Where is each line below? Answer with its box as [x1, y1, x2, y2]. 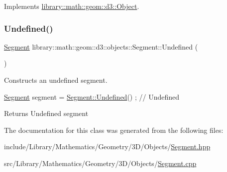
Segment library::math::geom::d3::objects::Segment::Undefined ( [4, 41, 198, 52]
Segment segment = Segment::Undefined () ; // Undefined [4, 91, 180, 102]
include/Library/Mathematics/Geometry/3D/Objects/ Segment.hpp [4, 141, 211, 152]
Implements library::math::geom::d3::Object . [4, 1, 139, 11]
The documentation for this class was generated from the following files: [4, 124, 224, 135]
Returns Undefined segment [4, 108, 89, 118]
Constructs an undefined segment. [4, 75, 108, 85]
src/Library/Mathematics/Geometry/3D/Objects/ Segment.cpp [4, 158, 197, 168]
